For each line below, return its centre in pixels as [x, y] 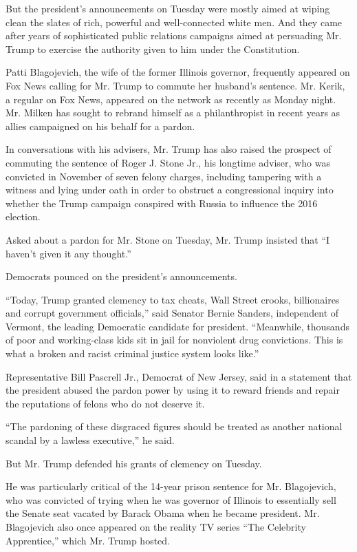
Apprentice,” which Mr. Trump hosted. [88, 540]
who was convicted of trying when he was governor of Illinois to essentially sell [171, 499]
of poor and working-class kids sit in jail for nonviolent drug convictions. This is [174, 340]
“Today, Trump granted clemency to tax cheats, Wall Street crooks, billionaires [173, 299]
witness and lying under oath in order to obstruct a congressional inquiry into [170, 190]
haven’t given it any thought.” [68, 253]
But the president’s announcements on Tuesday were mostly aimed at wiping [168, 8]
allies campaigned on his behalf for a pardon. [100, 126]
